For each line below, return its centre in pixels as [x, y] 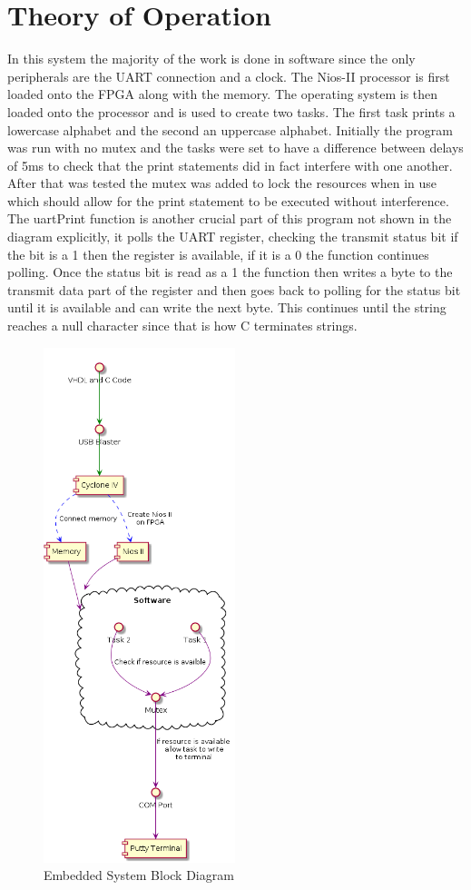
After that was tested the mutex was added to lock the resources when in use [222, 183]
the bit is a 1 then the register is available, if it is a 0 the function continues [218, 254]
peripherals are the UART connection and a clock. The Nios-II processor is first [229, 76]
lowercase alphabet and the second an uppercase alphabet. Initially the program [230, 129]
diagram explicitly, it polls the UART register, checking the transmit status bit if [233, 237]
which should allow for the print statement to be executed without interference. [228, 200]
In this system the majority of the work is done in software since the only [211, 59]
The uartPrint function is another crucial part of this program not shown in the [230, 218]
